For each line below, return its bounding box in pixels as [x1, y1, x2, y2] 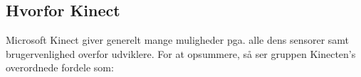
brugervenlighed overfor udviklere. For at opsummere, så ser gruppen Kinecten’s [6, 46, 356, 61]
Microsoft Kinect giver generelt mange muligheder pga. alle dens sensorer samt [6, 32, 350, 47]
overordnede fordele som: [6, 60, 114, 75]
